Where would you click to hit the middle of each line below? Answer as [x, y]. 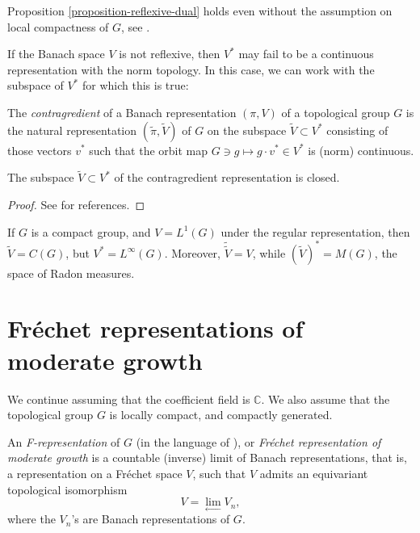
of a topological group [336, 112]
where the [31, 519]
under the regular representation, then [315, 231]
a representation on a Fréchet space [95, 473]
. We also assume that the [325, 399]
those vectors [40, 150]
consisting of [357, 130]
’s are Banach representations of [151, 519]
